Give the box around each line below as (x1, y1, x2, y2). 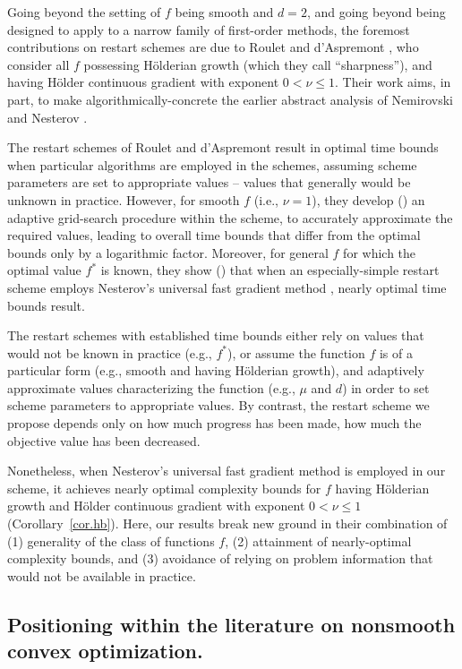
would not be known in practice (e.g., (7, 343, 212, 362)
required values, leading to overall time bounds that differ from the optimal (7, 226, 421, 244)
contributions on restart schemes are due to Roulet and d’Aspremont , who (7, 38, 419, 56)
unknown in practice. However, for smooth (7, 190, 240, 209)
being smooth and (175, 3, 274, 21)
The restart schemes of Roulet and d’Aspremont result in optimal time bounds (7, 138, 439, 157)
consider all (7, 55, 70, 73)
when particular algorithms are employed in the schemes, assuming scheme (7, 155, 417, 174)
